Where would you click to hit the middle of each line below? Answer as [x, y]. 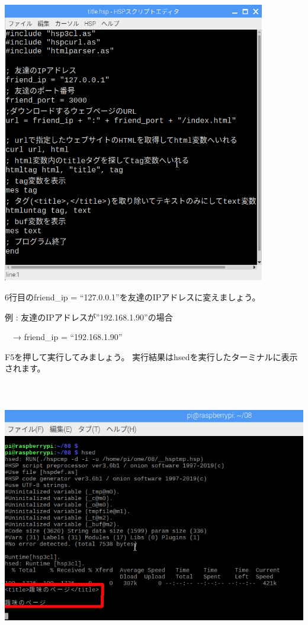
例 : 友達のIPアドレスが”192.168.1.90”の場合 [89, 317]
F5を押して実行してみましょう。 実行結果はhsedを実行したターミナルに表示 [151, 356]
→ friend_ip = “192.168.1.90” [68, 337]
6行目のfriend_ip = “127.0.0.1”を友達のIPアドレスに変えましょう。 [133, 297]
